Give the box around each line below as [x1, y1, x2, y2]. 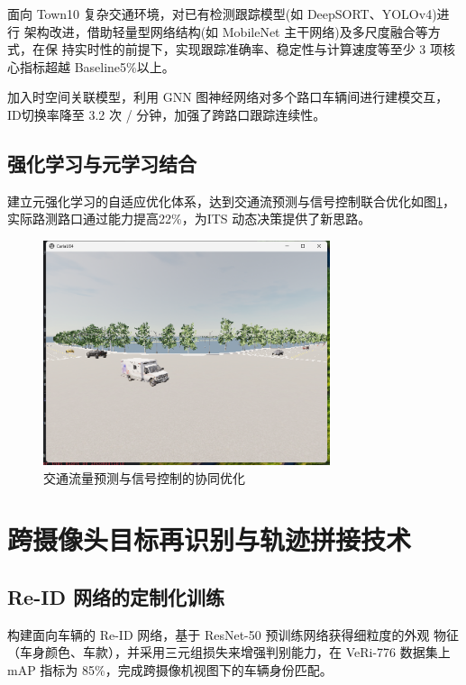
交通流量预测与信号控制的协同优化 [43, 468, 245, 487]
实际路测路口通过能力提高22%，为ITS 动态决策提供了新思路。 [7, 209, 371, 228]
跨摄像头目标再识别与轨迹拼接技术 [7, 521, 412, 558]
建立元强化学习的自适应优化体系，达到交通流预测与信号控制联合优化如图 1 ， [7, 191, 455, 210]
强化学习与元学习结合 [7, 149, 196, 177]
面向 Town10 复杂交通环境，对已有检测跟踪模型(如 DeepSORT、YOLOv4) [7, 5, 437, 23]
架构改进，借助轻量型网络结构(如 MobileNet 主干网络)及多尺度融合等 [23, 22, 428, 41]
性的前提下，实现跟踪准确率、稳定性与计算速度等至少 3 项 [99, 40, 443, 59]
